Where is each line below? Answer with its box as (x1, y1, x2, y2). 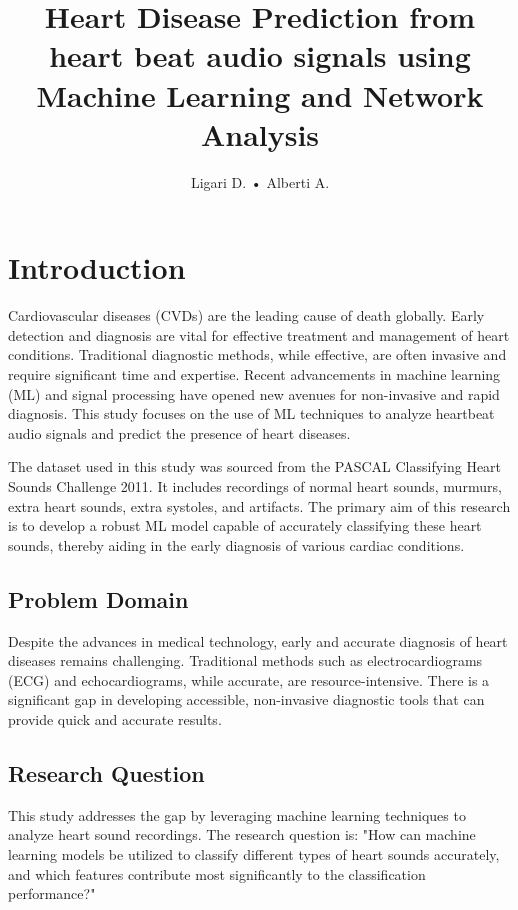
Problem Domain (8, 583, 189, 614)
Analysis (200, 113, 320, 154)
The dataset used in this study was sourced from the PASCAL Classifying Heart (8, 456, 502, 477)
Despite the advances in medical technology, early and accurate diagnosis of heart (8, 630, 508, 651)
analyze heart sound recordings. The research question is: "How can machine (8, 824, 476, 845)
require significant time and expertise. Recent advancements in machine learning (8, 364, 501, 384)
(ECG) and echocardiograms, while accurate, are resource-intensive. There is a (8, 669, 490, 690)
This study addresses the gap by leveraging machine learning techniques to (8, 804, 466, 825)
